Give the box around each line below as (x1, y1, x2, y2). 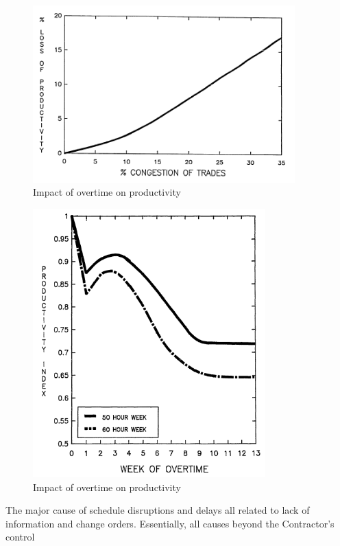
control (5, 530, 35, 544)
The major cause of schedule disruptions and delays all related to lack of (5, 503, 310, 517)
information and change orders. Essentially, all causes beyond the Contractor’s (5, 516, 335, 530)
